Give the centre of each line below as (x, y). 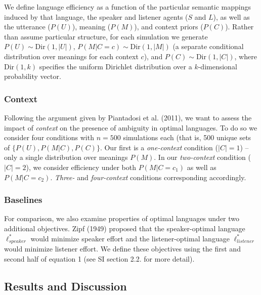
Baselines (23, 200)
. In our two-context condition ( (202, 157)
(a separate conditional (208, 46)
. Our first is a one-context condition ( (159, 147)
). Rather (240, 27)
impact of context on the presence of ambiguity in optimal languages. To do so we (131, 127)
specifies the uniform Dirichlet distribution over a (116, 66)
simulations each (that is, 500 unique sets (187, 137)
